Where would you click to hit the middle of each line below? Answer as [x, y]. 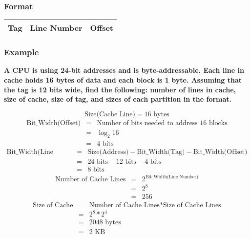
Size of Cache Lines [192, 205]
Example [21, 52]
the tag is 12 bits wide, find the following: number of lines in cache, [120, 89]
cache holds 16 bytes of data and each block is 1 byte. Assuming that [123, 80]
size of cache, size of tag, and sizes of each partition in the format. [118, 99]
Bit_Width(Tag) [161, 152]
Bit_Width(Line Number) [172, 177]
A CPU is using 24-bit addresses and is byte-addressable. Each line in [124, 70]
